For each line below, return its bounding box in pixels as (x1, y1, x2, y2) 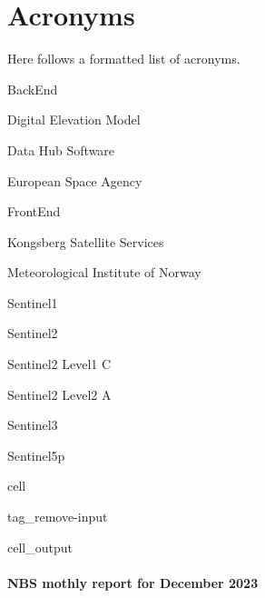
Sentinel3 (7, 415, 58, 434)
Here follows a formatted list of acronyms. (7, 49, 240, 68)
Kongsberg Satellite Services (7, 232, 164, 251)
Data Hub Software (7, 140, 115, 159)
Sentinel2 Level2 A (7, 384, 112, 404)
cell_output (7, 537, 73, 556)
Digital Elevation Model (7, 110, 141, 129)
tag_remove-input (7, 507, 108, 526)
